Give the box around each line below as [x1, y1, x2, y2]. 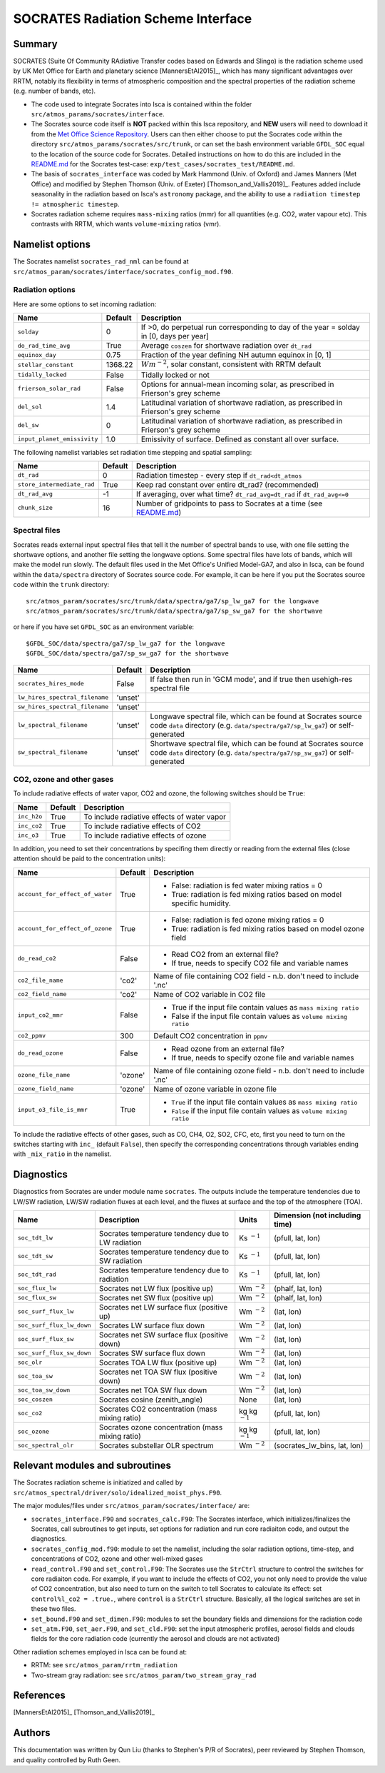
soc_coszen [17, 1396, 53, 1403]
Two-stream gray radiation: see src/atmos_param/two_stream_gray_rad [31, 1671, 257, 1679]
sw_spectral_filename [17, 748, 88, 756]
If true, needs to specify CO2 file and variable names [171, 958, 349, 968]
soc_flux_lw [17, 1285, 56, 1292]
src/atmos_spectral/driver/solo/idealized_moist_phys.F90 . [13, 1488, 222, 1497]
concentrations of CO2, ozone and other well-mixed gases [31, 1554, 203, 1563]
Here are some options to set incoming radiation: [13, 300, 157, 308]
